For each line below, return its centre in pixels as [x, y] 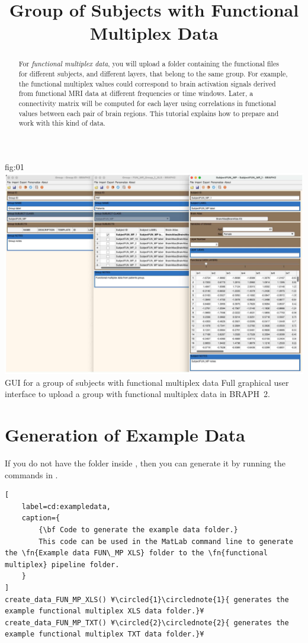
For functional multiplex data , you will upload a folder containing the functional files [149, 64]
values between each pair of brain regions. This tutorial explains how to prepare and [149, 113]
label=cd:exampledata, [66, 506]
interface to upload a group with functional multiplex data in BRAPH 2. [137, 394]
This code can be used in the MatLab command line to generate [166, 541]
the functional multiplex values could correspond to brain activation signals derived [147, 83]
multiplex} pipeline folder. [62, 564]
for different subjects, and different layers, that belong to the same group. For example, [153, 74]
